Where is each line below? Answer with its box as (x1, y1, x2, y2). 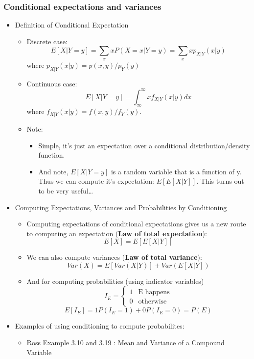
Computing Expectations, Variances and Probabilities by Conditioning (15, 202, 227, 212)
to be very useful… (38, 185, 93, 195)
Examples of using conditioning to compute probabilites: (15, 321, 185, 331)
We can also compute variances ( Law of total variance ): (26, 252, 202, 262)
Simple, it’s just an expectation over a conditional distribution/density (38, 140, 250, 150)
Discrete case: (26, 36, 68, 46)
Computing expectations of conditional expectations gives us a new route (26, 219, 246, 229)
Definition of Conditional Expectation (15, 20, 129, 30)
